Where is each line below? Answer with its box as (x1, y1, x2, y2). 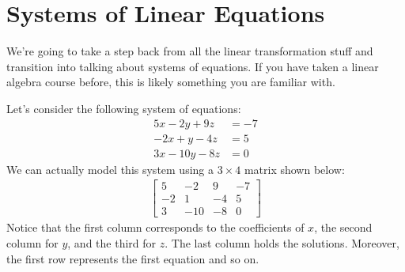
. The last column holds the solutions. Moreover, (165, 234, 399, 251)
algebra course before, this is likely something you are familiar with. (6, 74, 335, 90)
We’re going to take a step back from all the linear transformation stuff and (6, 43, 373, 59)
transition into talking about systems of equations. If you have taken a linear (6, 58, 379, 74)
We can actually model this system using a (6, 161, 214, 177)
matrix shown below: (244, 161, 345, 177)
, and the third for (67, 234, 157, 251)
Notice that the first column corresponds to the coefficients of (6, 219, 305, 236)
